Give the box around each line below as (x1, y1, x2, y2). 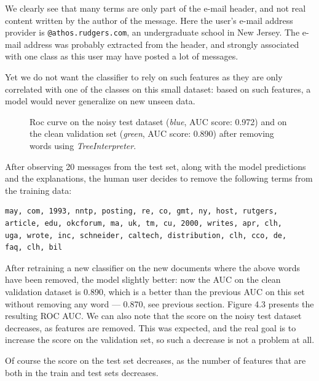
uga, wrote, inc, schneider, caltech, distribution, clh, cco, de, (5, 231, 287, 240)
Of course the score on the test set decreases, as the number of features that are (5, 353, 306, 366)
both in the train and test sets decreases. (5, 366, 159, 379)
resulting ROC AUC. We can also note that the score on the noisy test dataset (5, 309, 302, 322)
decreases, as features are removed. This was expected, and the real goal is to (5, 321, 296, 334)
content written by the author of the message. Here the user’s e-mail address (5, 13, 293, 26)
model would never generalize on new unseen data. (5, 94, 195, 107)
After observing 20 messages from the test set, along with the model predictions (5, 160, 306, 172)
